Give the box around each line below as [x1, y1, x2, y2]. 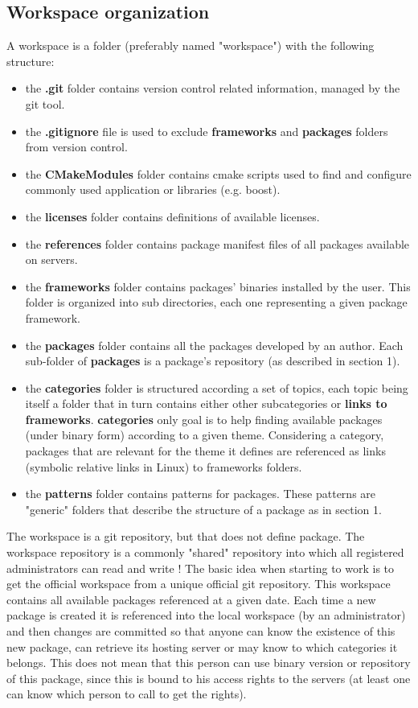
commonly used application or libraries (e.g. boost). [25, 181, 281, 198]
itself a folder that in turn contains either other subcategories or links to [25, 395, 387, 412]
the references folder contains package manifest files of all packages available [25, 235, 410, 252]
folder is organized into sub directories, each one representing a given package [25, 294, 408, 311]
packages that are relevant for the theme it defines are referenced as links [25, 442, 386, 459]
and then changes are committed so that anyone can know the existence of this [6, 623, 395, 640]
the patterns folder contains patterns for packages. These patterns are [25, 485, 376, 502]
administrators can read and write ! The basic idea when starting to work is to [6, 559, 395, 576]
